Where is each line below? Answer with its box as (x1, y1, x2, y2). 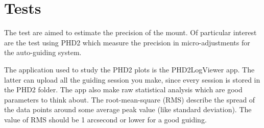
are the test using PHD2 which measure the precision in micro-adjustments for (4, 37, 250, 47)
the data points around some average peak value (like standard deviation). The (4, 104, 252, 115)
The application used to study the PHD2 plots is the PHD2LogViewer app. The (4, 64, 255, 74)
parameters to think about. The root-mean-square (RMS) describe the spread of (4, 94, 255, 105)
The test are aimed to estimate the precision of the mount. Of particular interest (4, 27, 257, 38)
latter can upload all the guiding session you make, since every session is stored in (4, 74, 260, 85)
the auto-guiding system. (4, 47, 82, 58)
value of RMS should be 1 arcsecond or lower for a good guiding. (4, 114, 207, 124)
